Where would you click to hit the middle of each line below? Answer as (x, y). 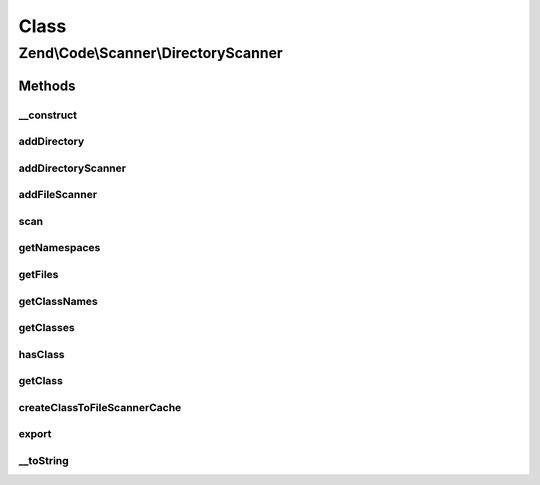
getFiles (38, 274)
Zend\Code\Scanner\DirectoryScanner (151, 53)
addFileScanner (58, 195)
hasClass (41, 354)
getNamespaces (59, 248)
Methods (47, 85)
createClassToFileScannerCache (100, 407)
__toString (43, 460)
